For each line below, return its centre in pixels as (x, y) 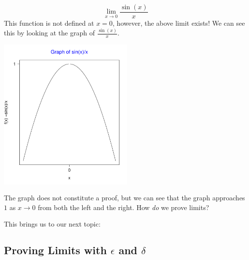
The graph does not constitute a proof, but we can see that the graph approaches (124, 198)
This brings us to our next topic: (52, 223)
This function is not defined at (49, 23)
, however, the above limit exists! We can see (179, 23)
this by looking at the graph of (49, 33)
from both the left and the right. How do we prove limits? (124, 207)
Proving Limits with (55, 250)
